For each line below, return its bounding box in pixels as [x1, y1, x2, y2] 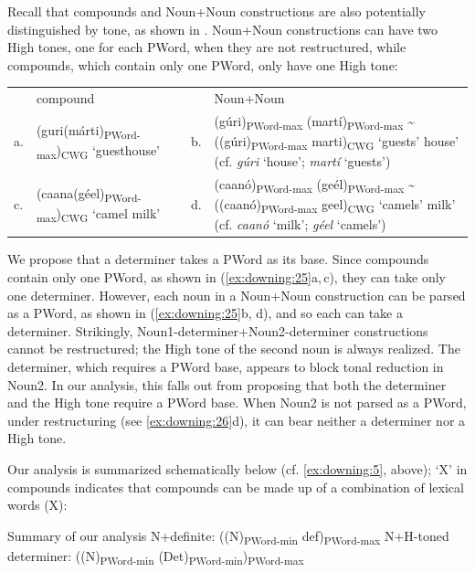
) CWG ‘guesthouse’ [56, 140, 161, 162]
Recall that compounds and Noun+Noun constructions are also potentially [7, 2, 426, 20]
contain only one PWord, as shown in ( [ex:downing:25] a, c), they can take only [7, 268, 446, 286]
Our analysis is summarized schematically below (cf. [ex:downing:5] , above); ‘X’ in [7, 459, 468, 478]
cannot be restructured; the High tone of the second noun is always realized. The [7, 339, 460, 358]
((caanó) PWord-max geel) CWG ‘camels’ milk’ [214, 195, 456, 216]
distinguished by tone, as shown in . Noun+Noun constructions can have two [7, 19, 438, 38]
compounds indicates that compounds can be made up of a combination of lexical [7, 477, 464, 496]
